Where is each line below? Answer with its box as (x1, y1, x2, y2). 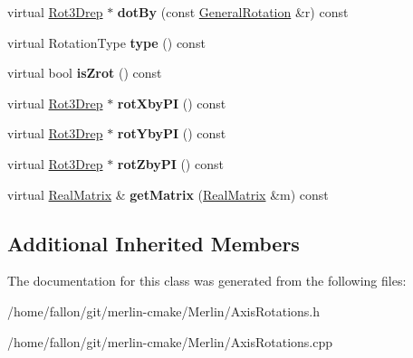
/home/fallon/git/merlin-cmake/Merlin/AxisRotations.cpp (7, 332, 333, 351)
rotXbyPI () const (117, 93, 226, 112)
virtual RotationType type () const (7, 33, 206, 52)
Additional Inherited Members (7, 229, 300, 257)
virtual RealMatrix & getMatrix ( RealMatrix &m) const (7, 184, 329, 203)
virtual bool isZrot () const (7, 63, 162, 82)
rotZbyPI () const (117, 154, 224, 173)
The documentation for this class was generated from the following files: (7, 271, 407, 290)
